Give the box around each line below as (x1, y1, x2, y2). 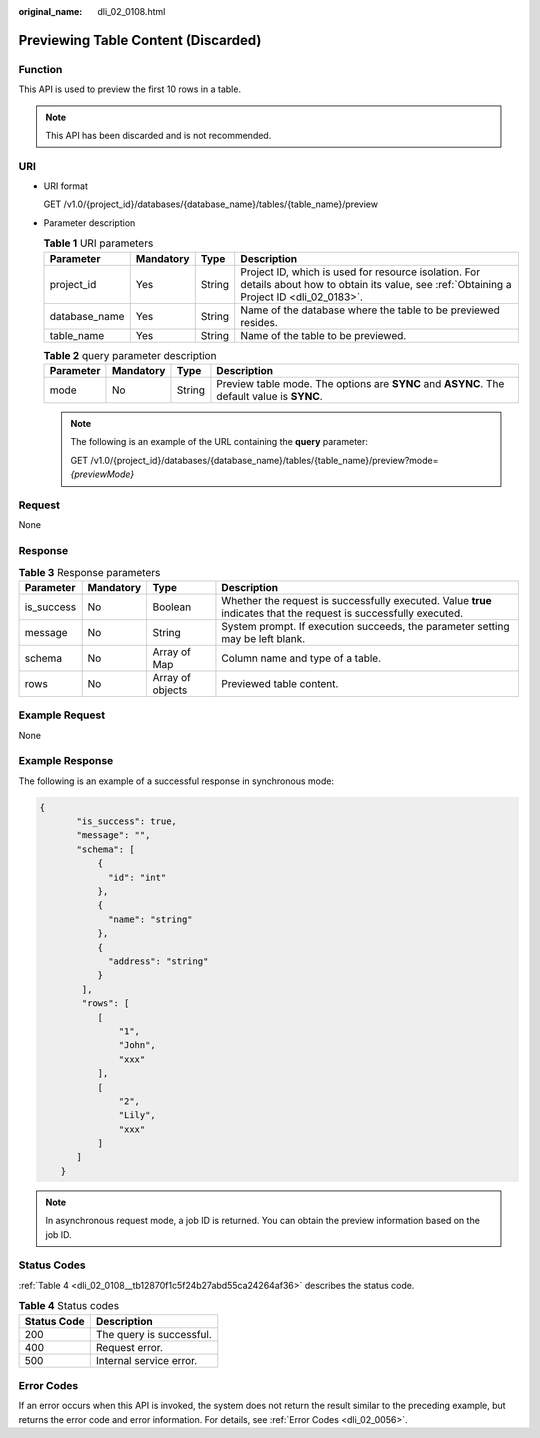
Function (18, 62, 63, 76)
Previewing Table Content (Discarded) (18, 31, 262, 49)
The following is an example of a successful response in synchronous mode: (18, 775, 335, 787)
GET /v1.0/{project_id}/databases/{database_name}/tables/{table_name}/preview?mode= (70, 454, 439, 466)
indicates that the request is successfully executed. (221, 606, 464, 620)
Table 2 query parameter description (43, 348, 217, 362)
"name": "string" (108, 913, 194, 925)
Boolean (152, 600, 192, 614)
